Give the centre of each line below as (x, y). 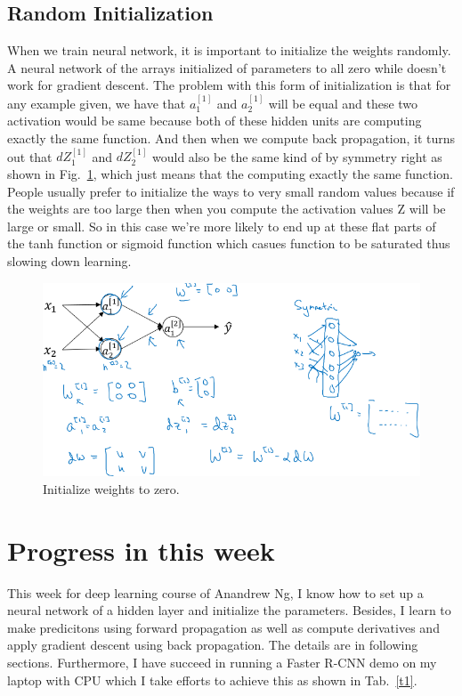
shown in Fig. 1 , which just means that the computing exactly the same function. (231, 173)
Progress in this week (141, 550)
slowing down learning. (69, 260)
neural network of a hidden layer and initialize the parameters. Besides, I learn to (229, 610)
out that (30, 156)
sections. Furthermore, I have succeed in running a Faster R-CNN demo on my (222, 662)
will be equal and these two (343, 103)
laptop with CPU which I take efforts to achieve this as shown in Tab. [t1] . (212, 680)
